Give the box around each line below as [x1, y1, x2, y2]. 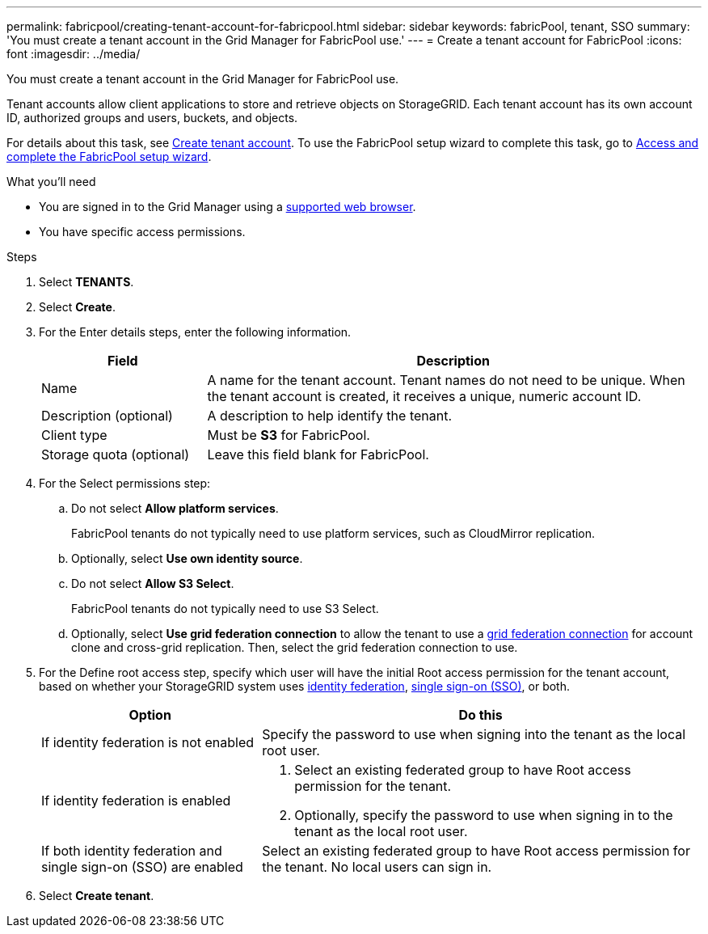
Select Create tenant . [39, 889, 154, 902]
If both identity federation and [41, 843, 222, 859]
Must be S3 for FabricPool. [207, 427, 370, 443]
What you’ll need [6, 175, 96, 188]
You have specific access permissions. [39, 225, 246, 239]
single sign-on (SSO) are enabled [41, 859, 243, 875]
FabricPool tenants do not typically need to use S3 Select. [71, 602, 379, 615]
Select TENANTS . [39, 275, 134, 289]
